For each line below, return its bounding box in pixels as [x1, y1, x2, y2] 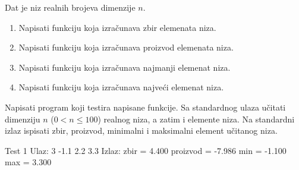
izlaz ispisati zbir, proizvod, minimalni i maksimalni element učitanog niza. [5, 124, 278, 137]
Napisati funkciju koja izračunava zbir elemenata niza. [18, 21, 216, 33]
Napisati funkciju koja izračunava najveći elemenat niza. [18, 81, 224, 93]
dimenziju [5, 112, 40, 125]
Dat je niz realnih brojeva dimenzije [5, 1, 136, 13]
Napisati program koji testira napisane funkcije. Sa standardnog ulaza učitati [5, 100, 286, 113]
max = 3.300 [5, 156, 52, 168]
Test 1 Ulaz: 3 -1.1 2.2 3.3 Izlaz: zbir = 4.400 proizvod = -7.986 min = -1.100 [5, 144, 287, 156]
